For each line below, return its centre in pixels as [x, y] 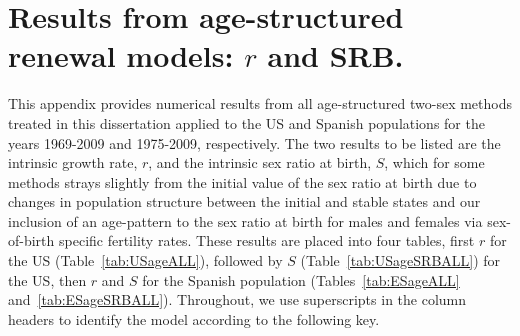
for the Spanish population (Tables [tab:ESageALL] [301, 279]
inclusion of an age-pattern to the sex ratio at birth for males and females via [245, 220]
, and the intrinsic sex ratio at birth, [260, 162]
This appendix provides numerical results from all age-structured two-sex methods [260, 103]
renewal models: [121, 55]
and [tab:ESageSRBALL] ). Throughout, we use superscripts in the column [237, 299]
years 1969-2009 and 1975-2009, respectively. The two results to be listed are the [254, 142]
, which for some [434, 162]
